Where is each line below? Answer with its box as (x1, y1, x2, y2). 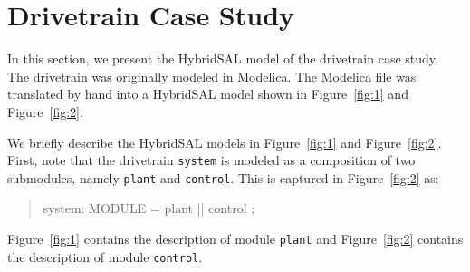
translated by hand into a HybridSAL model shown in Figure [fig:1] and (7, 84, 408, 103)
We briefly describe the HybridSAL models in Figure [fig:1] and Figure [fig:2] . (7, 132, 442, 151)
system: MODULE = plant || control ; (43, 199, 255, 218)
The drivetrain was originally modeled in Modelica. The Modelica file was (7, 66, 417, 85)
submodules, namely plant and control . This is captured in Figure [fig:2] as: (7, 168, 439, 187)
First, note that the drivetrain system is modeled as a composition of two (7, 151, 416, 170)
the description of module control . (7, 247, 203, 266)
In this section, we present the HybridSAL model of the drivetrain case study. (7, 49, 438, 68)
